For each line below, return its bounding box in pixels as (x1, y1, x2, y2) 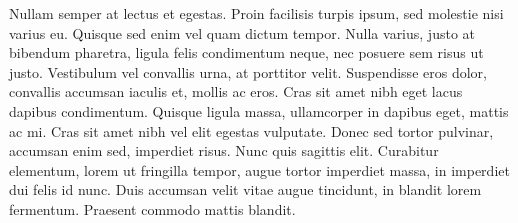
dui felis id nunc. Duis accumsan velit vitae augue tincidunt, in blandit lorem (9, 179, 482, 200)
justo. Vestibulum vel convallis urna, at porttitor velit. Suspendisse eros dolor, (9, 61, 487, 82)
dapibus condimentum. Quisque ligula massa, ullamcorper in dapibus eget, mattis (9, 100, 509, 121)
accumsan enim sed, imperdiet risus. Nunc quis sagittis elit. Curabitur (9, 140, 439, 161)
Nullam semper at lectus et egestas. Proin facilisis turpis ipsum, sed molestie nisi (9, 3, 504, 23)
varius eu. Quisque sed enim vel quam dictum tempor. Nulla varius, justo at (9, 22, 476, 43)
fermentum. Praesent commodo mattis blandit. (9, 198, 296, 219)
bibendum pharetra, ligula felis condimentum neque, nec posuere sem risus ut (9, 42, 484, 63)
